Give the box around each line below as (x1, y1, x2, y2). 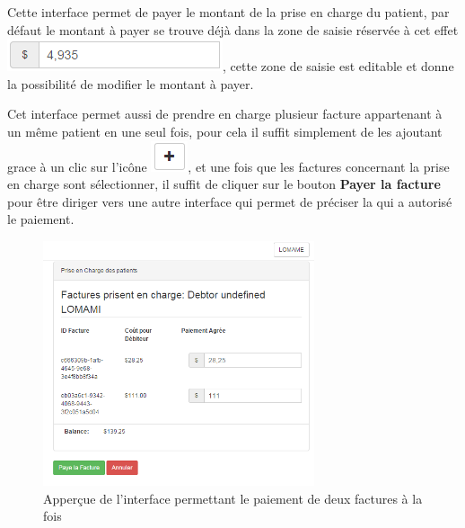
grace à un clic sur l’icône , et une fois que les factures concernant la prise (7, 157, 450, 175)
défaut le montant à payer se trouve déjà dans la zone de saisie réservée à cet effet (7, 20, 459, 39)
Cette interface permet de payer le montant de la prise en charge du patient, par (7, 3, 450, 21)
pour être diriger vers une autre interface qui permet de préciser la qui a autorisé (7, 192, 452, 210)
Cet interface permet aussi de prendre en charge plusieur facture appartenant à (7, 104, 443, 123)
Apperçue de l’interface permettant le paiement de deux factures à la (43, 488, 423, 507)
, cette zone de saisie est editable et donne (223, 57, 454, 76)
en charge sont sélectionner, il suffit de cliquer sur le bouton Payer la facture (7, 175, 441, 193)
